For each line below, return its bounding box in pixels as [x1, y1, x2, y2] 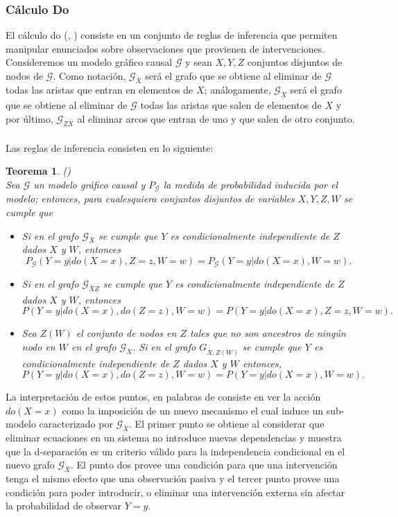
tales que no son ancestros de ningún [189, 326, 346, 340]
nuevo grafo [6, 457, 55, 472]
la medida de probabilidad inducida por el [163, 177, 338, 191]
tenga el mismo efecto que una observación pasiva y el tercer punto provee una [6, 471, 340, 486]
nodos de [6, 69, 44, 82]
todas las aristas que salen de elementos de [140, 98, 322, 112]
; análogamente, [204, 82, 271, 96]
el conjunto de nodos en [76, 326, 177, 340]
